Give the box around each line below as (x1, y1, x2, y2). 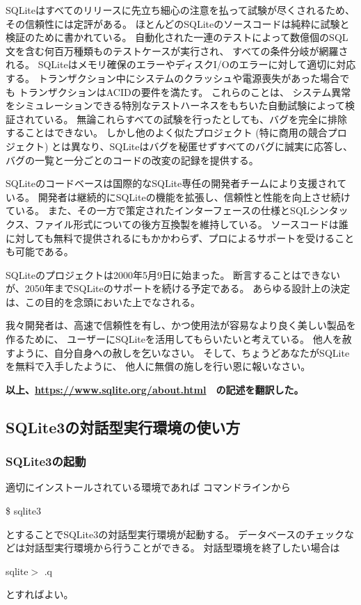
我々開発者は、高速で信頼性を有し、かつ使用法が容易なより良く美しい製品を (6, 318, 356, 332)
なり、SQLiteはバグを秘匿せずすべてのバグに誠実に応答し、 (81, 138, 353, 153)
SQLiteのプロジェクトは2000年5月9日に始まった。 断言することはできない (6, 267, 341, 282)
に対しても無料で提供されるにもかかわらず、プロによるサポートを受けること (6, 230, 355, 245)
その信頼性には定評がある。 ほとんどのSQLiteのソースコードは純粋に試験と (6, 16, 350, 31)
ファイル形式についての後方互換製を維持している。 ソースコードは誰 (34, 216, 348, 231)
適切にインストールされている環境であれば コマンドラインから (6, 480, 291, 494)
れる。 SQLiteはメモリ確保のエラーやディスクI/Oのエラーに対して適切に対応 (6, 57, 356, 72)
